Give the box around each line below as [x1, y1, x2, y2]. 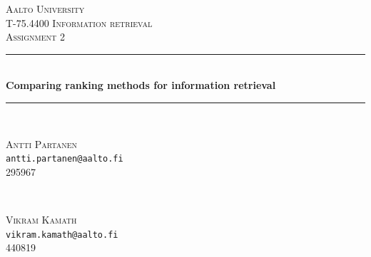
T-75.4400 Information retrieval [6, 15, 153, 30]
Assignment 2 [6, 29, 65, 44]
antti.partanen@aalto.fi [6, 154, 123, 164]
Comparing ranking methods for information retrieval [6, 78, 276, 93]
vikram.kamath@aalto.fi [6, 229, 118, 240]
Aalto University [6, 1, 85, 16]
